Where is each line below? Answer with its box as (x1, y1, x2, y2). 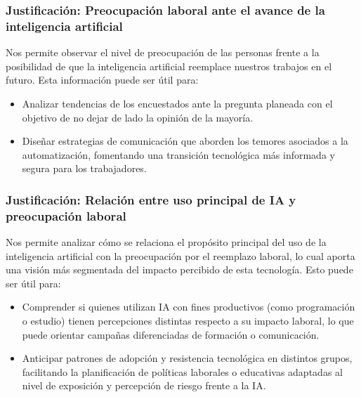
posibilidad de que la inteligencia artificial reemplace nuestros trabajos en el (6, 58, 332, 73)
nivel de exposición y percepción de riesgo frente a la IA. (22, 378, 266, 393)
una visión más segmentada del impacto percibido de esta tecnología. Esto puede (6, 262, 353, 277)
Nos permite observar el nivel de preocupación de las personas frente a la (6, 45, 320, 60)
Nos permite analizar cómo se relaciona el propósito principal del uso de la (6, 235, 327, 249)
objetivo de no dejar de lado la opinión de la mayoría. (22, 110, 254, 124)
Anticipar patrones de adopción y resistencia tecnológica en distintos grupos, (22, 351, 353, 365)
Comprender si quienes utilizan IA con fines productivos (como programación (22, 299, 355, 314)
